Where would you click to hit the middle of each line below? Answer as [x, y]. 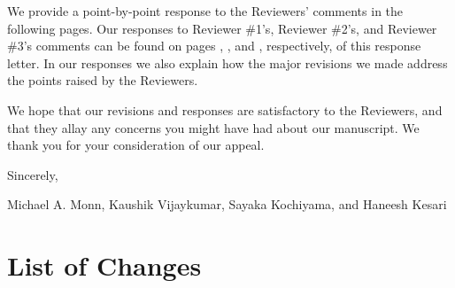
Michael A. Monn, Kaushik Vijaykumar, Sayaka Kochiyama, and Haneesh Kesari [227, 204]
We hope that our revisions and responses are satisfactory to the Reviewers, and [225, 109]
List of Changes [104, 265]
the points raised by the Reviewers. [103, 80]
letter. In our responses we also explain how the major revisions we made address [227, 62]
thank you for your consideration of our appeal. [136, 145]
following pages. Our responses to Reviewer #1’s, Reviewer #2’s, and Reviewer [222, 28]
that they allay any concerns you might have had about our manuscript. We [213, 127]
